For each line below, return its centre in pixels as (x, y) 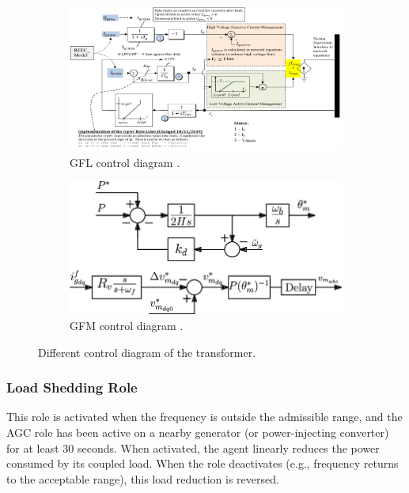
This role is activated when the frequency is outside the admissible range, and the (204, 417)
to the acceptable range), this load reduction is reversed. (143, 478)
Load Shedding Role (72, 387)
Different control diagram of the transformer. (147, 352)
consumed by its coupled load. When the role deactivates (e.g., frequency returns (203, 463)
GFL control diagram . (125, 162)
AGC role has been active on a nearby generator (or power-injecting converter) (198, 432)
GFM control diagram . (127, 325)
